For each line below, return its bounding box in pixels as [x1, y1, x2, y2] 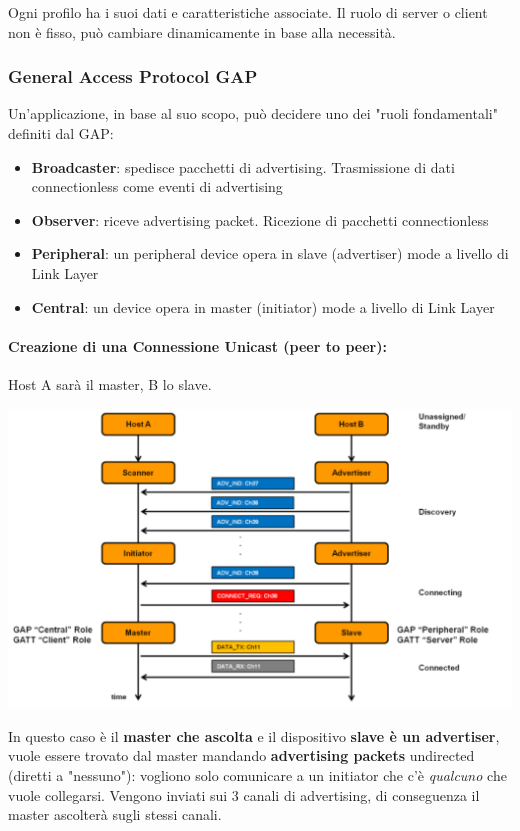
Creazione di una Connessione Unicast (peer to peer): [8, 335, 387, 356]
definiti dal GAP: [8, 123, 114, 143]
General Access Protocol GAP [8, 64, 258, 89]
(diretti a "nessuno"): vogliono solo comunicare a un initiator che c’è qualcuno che [8, 765, 507, 786]
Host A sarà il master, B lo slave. [8, 373, 212, 394]
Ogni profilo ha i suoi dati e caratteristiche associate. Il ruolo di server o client [8, 2, 488, 22]
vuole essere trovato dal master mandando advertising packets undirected [8, 745, 475, 766]
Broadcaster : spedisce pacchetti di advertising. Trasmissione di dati [31, 156, 455, 177]
